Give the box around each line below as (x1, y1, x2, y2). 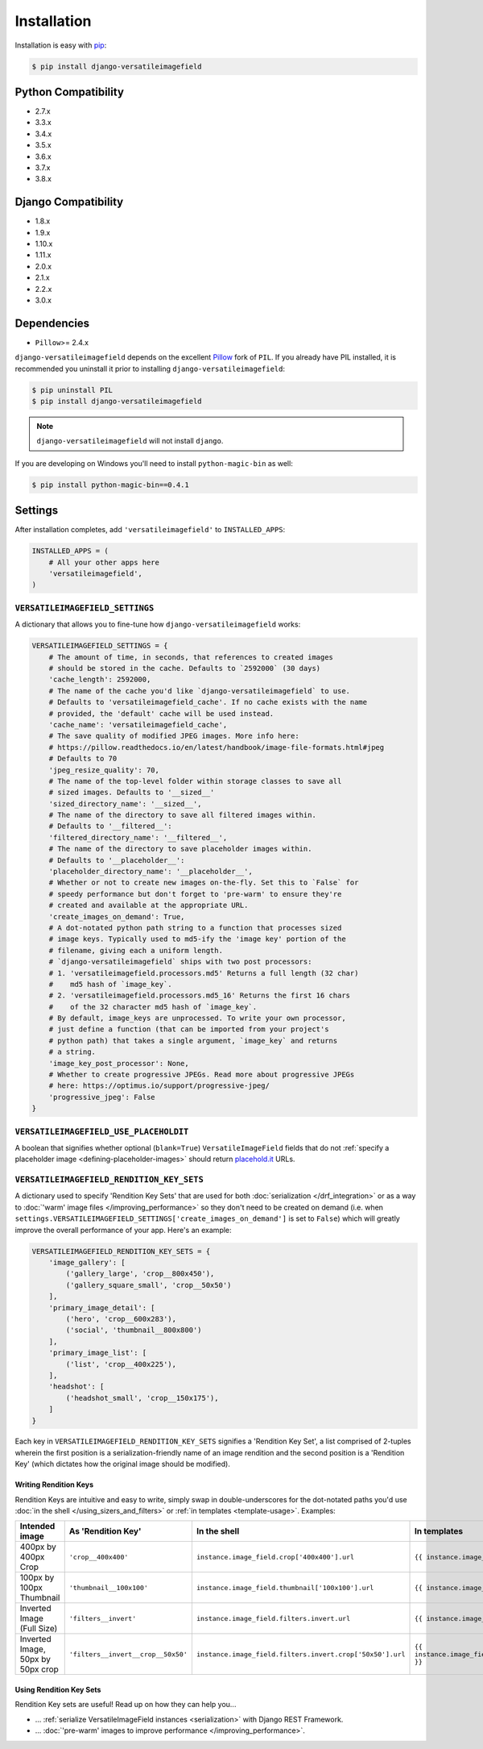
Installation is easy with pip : (14, 40, 107, 50)
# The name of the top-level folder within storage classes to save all (48, 777, 342, 785)
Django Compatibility (14, 195, 124, 209)
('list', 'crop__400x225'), (65, 1360, 177, 1368)
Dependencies (14, 316, 90, 330)
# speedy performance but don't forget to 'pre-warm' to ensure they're (48, 889, 342, 898)
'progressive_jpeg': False (48, 1093, 156, 1101)
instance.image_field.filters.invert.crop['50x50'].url (196, 1650, 406, 1659)
